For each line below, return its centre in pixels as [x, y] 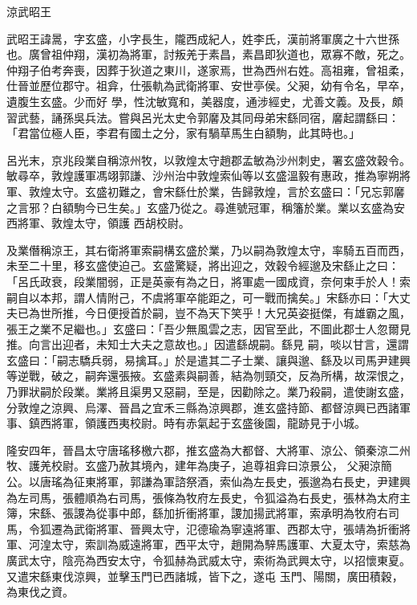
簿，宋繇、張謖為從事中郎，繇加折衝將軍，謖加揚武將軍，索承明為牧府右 [197, 513]
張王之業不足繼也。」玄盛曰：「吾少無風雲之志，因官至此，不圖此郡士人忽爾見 [208, 328]
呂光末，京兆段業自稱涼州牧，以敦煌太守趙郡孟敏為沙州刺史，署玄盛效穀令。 [208, 159]
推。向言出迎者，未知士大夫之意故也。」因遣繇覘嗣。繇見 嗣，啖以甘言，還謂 [208, 344]
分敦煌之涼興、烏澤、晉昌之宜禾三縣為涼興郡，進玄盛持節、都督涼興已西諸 [203, 407]
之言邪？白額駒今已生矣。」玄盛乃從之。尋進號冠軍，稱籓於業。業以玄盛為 [200, 207]
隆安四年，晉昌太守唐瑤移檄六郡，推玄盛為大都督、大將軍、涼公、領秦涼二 [203, 450]
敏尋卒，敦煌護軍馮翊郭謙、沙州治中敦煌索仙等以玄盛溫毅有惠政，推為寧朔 [203, 176]
